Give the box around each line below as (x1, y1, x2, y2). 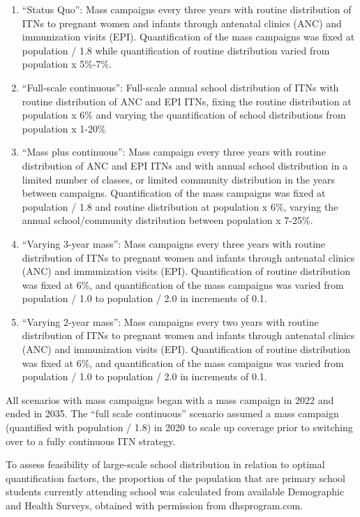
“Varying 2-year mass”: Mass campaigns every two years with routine (22, 314, 319, 329)
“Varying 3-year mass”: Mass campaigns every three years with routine (22, 236, 326, 250)
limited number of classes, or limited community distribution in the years (22, 172, 335, 186)
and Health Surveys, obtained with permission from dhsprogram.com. (6, 498, 303, 512)
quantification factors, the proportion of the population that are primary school (6, 470, 345, 485)
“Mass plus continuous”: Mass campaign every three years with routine (22, 144, 326, 159)
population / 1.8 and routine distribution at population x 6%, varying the (22, 199, 338, 213)
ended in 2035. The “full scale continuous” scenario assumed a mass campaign (6, 406, 339, 421)
